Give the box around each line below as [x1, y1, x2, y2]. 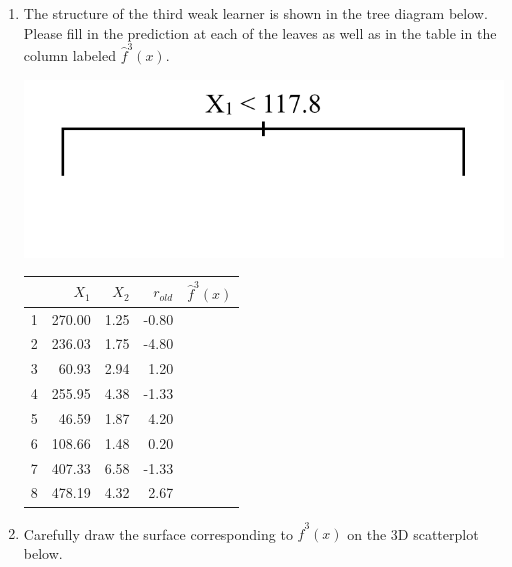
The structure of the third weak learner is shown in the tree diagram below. [23, 3, 488, 23]
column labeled [23, 44, 116, 65]
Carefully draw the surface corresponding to [23, 523, 293, 544]
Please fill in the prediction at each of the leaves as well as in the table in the [23, 22, 497, 43]
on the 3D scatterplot [347, 523, 479, 544]
